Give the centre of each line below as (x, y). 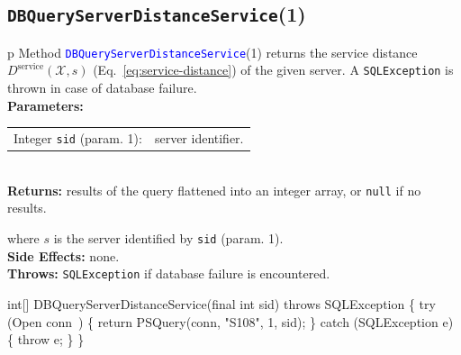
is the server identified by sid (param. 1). (168, 238)
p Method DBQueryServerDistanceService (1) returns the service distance (212, 52)
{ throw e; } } (46, 339)
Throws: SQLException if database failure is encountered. (169, 273)
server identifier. (199, 138)
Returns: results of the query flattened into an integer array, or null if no (214, 190)
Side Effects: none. (63, 255)
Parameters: (45, 105)
